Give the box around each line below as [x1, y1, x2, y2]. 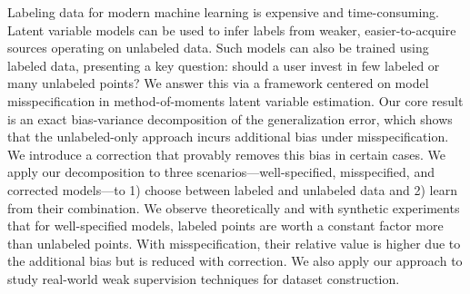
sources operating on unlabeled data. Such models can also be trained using [7, 38, 429, 57]
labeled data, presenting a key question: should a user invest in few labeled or [7, 55, 440, 74]
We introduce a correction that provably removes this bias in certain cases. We [7, 144, 446, 163]
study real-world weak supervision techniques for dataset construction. [7, 269, 400, 288]
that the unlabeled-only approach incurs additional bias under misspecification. [7, 127, 449, 146]
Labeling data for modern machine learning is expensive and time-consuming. [7, 3, 440, 21]
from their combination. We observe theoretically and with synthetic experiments [7, 198, 460, 217]
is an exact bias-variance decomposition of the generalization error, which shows [7, 109, 453, 128]
